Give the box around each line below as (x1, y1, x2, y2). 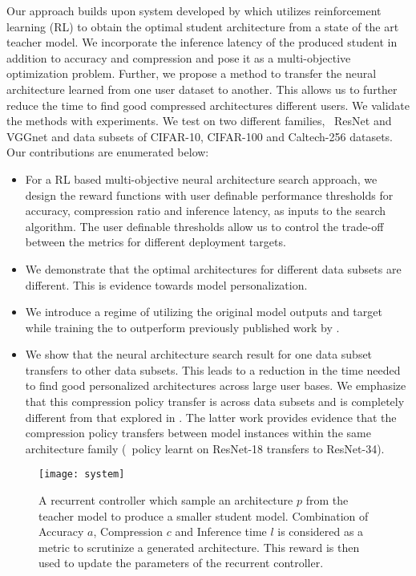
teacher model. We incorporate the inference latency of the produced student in (6, 34, 398, 51)
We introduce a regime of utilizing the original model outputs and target (25, 303, 382, 320)
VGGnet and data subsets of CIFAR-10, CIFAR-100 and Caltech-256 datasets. (6, 128, 393, 144)
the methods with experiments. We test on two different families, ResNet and (6, 112, 392, 129)
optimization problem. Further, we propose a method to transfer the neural (6, 65, 377, 82)
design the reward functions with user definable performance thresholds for (25, 186, 394, 203)
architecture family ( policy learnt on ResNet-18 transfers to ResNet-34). (25, 440, 385, 456)
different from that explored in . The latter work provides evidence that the (25, 408, 397, 425)
